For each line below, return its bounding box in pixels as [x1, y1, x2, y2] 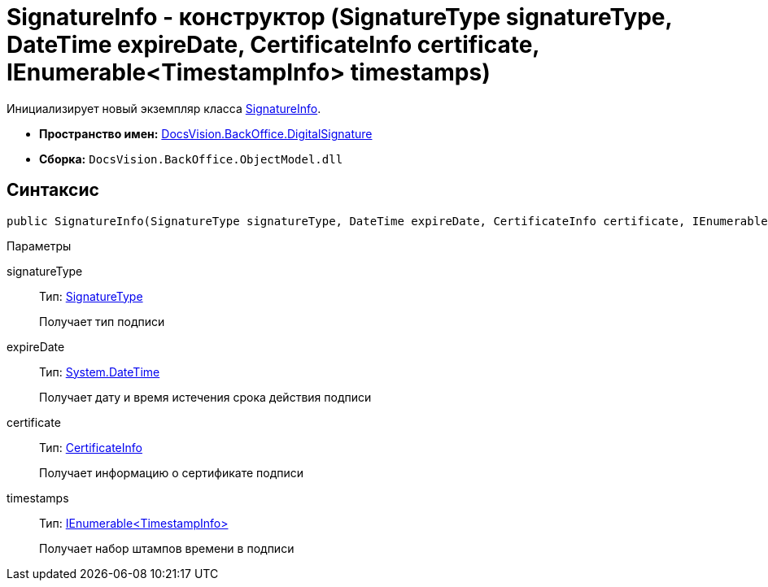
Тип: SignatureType [39, 289, 143, 303]
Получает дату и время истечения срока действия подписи [39, 389, 372, 404]
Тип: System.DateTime [39, 364, 160, 379]
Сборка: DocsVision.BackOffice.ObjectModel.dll [39, 151, 343, 166]
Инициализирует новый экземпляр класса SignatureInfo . [7, 101, 321, 115]
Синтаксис [7, 180, 99, 201]
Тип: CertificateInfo [39, 440, 142, 454]
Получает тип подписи [39, 314, 165, 328]
